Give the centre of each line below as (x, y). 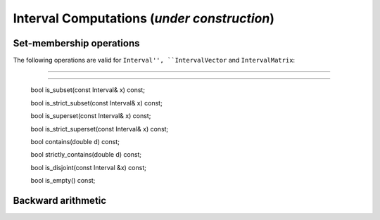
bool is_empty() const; (63, 181)
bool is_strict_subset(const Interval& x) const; (97, 103)
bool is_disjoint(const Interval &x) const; (89, 167)
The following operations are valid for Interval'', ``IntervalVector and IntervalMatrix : (154, 60)
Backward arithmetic (60, 201)
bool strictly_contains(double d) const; (86, 155)
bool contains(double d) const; (75, 142)
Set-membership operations (76, 43)
